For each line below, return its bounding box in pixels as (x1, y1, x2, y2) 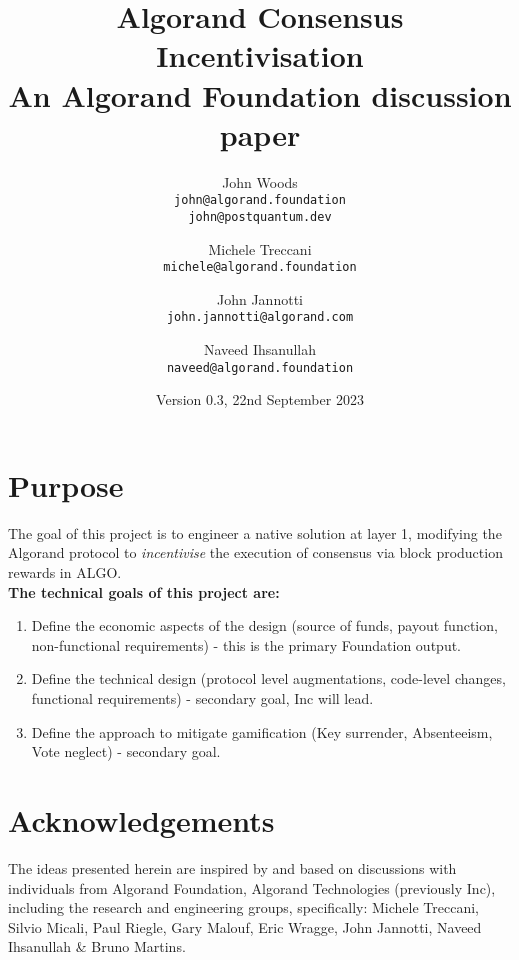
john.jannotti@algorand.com (166, 310, 354, 325)
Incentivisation (156, 35, 364, 76)
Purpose (8, 464, 124, 505)
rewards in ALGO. (8, 562, 122, 583)
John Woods (222, 171, 298, 192)
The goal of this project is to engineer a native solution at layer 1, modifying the (8, 522, 502, 543)
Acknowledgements (8, 800, 275, 840)
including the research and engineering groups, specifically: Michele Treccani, (8, 897, 479, 918)
